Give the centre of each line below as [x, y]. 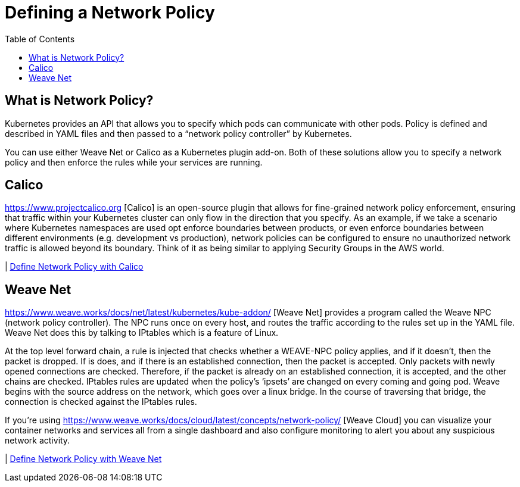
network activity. [38, 441]
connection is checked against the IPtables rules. [101, 402]
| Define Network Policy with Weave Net [83, 459]
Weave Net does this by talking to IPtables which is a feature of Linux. [142, 333]
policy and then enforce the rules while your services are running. [134, 162]
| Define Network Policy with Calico [74, 267]
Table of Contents [40, 39]
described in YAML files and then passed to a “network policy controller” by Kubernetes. [178, 133]
